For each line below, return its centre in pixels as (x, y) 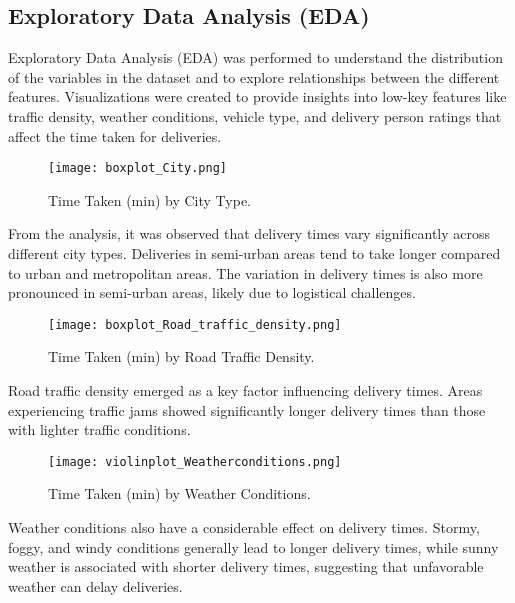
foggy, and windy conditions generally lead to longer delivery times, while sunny (253, 546)
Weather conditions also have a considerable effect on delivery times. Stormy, (244, 527)
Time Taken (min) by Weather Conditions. (179, 493)
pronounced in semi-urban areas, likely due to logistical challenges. (212, 292)
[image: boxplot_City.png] (137, 168)
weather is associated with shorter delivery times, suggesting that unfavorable (246, 566)
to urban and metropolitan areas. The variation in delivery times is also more (245, 272)
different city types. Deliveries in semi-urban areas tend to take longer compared (254, 253)
